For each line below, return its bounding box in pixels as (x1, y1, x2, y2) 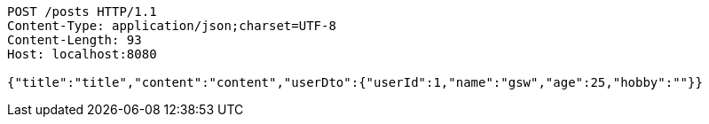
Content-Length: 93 (7, 33, 142, 47)
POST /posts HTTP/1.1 (7, 4, 157, 19)
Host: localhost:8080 (7, 47, 157, 61)
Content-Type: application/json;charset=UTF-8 (7, 19, 336, 33)
